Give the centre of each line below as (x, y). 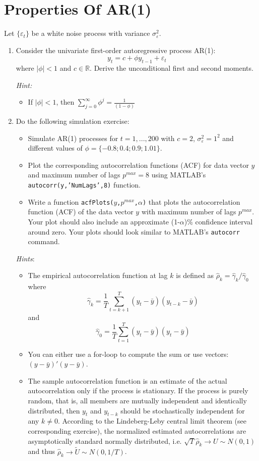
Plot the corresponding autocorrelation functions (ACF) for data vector (138, 165)
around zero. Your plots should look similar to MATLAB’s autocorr (134, 231)
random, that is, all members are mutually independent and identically (137, 401)
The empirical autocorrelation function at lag (98, 275)
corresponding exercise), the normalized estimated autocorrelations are (137, 431)
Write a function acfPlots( (71, 201)
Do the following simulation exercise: (73, 121)
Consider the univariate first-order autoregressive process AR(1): (116, 50)
